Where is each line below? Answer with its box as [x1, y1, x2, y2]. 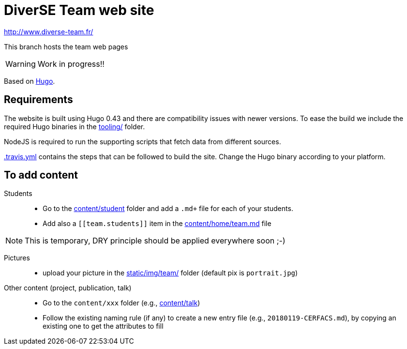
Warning [5, 59, 36, 69]
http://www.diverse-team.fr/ [4, 27, 93, 36]
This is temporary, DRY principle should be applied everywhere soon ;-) [25, 236, 286, 246]
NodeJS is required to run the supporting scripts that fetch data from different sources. [4, 137, 281, 146]
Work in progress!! [37, 59, 105, 69]
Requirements [4, 93, 73, 106]
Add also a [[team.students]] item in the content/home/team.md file [43, 219, 271, 228]
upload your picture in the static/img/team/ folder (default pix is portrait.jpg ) [43, 269, 298, 277]
